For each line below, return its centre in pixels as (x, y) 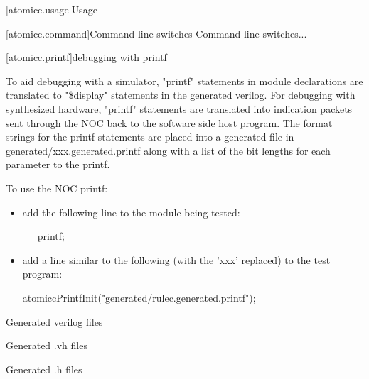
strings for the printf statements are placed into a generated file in (150, 137)
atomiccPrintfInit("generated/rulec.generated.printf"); (139, 297)
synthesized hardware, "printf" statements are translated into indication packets (179, 108)
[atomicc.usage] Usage (52, 9)
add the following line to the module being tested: (131, 212)
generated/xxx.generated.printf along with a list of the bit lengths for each (168, 150)
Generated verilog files (54, 321)
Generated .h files (44, 369)
